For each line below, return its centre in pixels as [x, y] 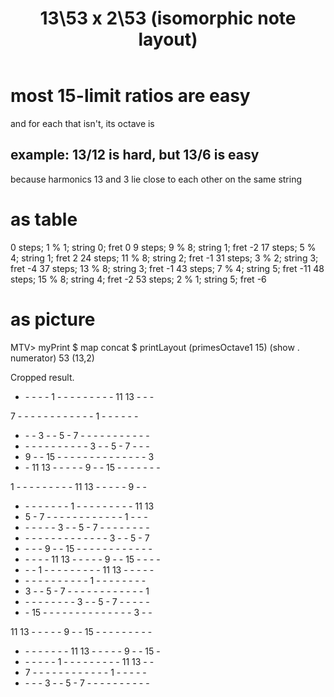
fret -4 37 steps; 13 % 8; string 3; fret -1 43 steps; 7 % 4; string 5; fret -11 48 [167, 268]
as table [44, 219]
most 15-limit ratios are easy [130, 96]
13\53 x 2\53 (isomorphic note [168, 18]
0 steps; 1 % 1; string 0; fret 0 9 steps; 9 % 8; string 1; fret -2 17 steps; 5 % [163, 247]
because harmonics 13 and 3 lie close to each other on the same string [156, 179]
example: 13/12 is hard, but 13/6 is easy [135, 155]
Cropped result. [42, 377]
